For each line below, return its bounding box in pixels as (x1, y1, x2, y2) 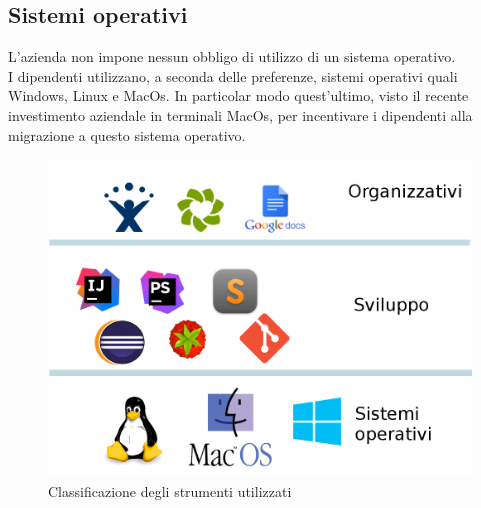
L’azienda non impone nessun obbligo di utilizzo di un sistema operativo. (8, 46, 456, 67)
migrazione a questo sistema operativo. (8, 124, 246, 145)
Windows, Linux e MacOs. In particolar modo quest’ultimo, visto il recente (8, 85, 469, 106)
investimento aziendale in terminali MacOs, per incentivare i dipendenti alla (8, 104, 473, 125)
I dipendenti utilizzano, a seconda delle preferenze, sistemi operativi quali (8, 65, 458, 86)
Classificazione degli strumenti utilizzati (48, 480, 292, 501)
